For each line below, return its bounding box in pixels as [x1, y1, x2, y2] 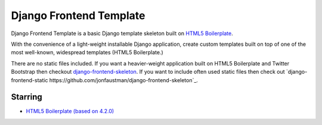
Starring [11, 92, 43, 102]
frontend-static [11, 76, 48, 83]
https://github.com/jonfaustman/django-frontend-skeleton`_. [49, 76, 198, 83]
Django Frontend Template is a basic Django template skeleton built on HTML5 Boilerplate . [11, 30, 234, 37]
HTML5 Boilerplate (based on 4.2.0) [26, 108, 114, 115]
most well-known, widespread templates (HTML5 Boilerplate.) [11, 49, 163, 56]
